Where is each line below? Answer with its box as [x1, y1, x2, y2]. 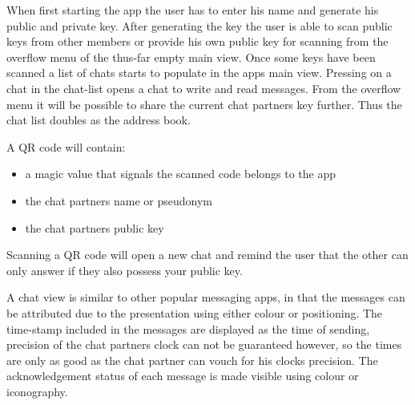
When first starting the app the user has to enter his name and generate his [6, 2, 379, 18]
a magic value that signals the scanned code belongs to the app [25, 165, 336, 182]
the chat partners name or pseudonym [25, 192, 213, 209]
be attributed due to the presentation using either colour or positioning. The [6, 304, 383, 321]
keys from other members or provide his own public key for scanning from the [6, 33, 389, 50]
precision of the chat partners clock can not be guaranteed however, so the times [6, 336, 402, 353]
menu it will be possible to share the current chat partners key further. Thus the [6, 95, 402, 112]
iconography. [6, 383, 68, 399]
